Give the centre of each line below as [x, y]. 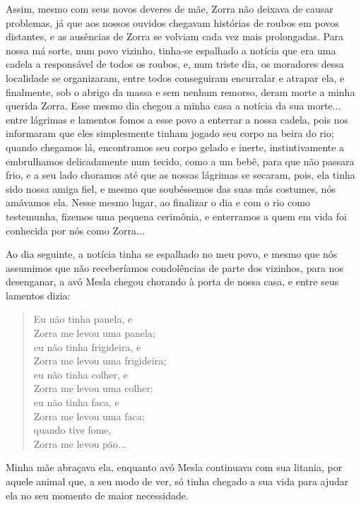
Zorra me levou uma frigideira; [100, 361]
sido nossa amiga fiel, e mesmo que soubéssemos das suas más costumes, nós [171, 188]
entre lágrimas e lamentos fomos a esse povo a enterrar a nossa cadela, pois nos [177, 119]
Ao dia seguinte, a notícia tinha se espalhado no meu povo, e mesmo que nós [172, 254]
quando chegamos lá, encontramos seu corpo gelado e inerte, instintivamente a [175, 147]
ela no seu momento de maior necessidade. [97, 495]
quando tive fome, [72, 430]
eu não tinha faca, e [76, 402]
